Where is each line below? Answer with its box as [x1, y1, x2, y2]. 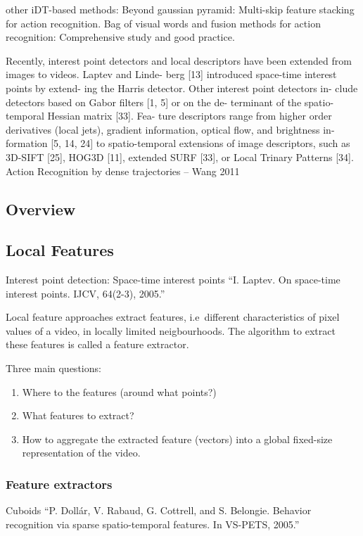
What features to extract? [22, 408, 134, 423]
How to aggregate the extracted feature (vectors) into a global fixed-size [22, 431, 333, 446]
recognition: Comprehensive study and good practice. [6, 30, 235, 44]
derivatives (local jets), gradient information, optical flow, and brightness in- [6, 122, 335, 136]
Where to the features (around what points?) [22, 384, 217, 399]
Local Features [6, 239, 114, 261]
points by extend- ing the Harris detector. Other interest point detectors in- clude [6, 80, 358, 95]
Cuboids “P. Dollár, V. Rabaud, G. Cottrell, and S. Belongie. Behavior [6, 503, 312, 518]
